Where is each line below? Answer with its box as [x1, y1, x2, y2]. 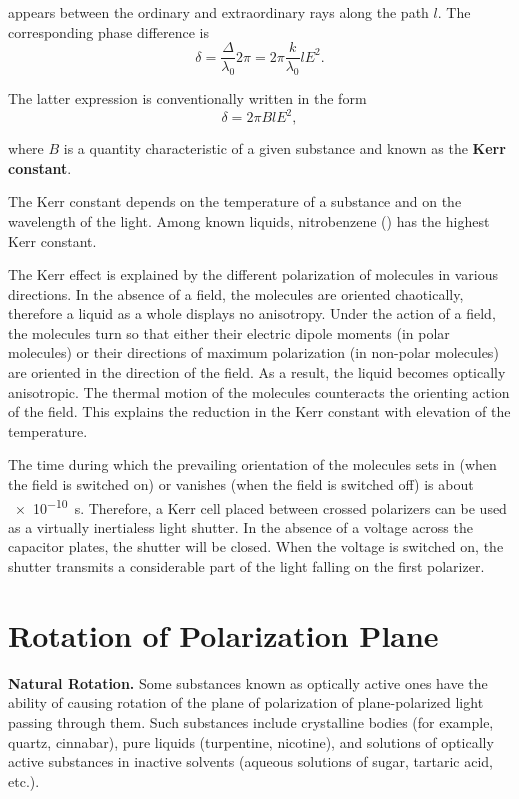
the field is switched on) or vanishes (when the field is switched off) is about [8, 474, 474, 495]
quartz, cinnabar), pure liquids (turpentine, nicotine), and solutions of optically [8, 731, 494, 752]
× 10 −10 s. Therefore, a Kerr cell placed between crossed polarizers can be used [14, 494, 507, 518]
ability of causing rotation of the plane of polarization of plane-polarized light [8, 692, 484, 713]
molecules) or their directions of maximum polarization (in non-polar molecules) [8, 342, 499, 363]
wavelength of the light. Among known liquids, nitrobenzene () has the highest [8, 210, 490, 231]
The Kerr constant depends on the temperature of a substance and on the [8, 191, 462, 212]
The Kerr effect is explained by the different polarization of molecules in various [8, 264, 499, 285]
